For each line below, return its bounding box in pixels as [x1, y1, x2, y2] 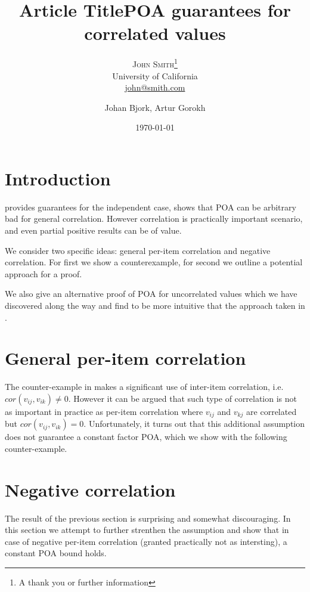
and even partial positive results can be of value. [5, 224, 182, 237]
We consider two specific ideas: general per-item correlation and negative [5, 244, 271, 256]
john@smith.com [125, 81, 185, 94]
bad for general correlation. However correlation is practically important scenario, [5, 212, 303, 225]
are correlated [246, 405, 297, 417]
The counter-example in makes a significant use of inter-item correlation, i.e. [5, 380, 284, 393]
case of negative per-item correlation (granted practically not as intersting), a [5, 535, 287, 547]
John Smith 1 [132, 56, 178, 70]
